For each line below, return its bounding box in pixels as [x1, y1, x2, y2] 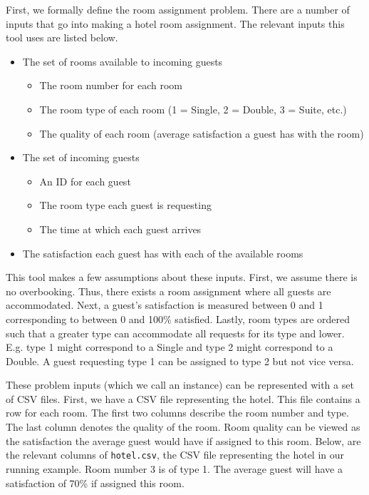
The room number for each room [39, 78, 183, 93]
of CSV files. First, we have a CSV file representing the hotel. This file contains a [6, 391, 360, 406]
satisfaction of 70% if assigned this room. [6, 475, 184, 490]
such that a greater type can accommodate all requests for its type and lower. [6, 325, 345, 340]
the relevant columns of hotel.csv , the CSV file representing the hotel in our [6, 447, 345, 462]
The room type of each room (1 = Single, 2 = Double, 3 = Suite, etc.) [39, 101, 347, 116]
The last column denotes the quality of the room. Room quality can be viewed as [6, 419, 360, 434]
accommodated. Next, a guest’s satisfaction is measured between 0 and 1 [6, 297, 323, 312]
